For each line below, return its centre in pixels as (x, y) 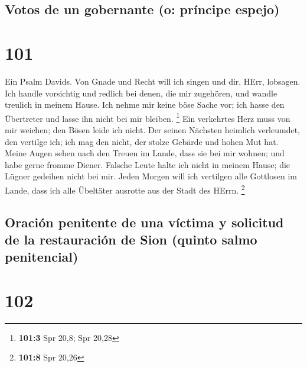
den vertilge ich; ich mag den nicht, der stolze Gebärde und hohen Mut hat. (142, 141)
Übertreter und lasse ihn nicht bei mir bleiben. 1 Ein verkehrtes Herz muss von (148, 117)
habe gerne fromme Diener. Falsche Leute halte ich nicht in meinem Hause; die (148, 164)
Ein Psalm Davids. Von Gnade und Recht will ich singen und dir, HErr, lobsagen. (153, 81)
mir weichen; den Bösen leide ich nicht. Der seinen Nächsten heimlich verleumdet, (153, 129)
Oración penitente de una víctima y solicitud (144, 222)
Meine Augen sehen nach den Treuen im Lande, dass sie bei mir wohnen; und (145, 153)
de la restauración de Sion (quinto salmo (131, 239)
